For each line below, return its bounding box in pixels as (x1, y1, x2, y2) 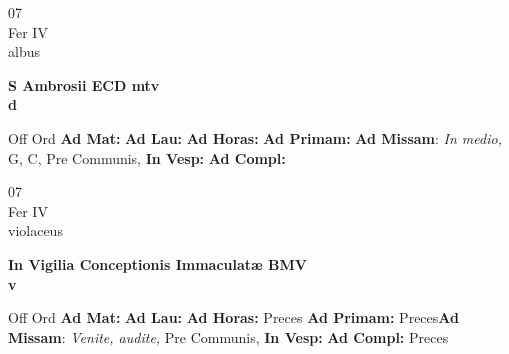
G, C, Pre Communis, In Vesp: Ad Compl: (8, 147, 286, 168)
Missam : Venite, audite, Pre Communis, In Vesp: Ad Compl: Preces (8, 326, 449, 347)
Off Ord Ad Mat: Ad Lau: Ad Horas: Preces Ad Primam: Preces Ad (8, 307, 459, 328)
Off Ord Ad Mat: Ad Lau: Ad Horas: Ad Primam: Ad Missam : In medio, (8, 127, 502, 148)
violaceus (8, 220, 63, 241)
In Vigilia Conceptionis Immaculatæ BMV (8, 253, 307, 274)
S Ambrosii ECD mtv (8, 74, 160, 95)
